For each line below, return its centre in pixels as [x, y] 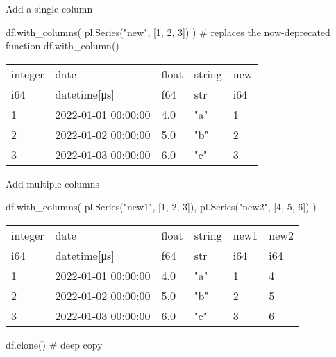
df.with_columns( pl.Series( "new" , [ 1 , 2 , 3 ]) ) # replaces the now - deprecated [168, 32]
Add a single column [49, 8]
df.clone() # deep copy [54, 344]
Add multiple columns [53, 183]
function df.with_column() [62, 45]
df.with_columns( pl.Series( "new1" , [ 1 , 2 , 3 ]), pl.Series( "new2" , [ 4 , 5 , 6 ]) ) [161, 207]
